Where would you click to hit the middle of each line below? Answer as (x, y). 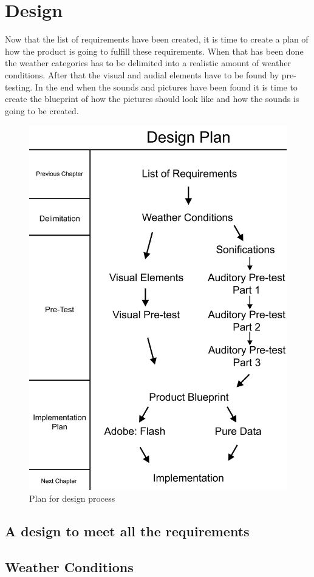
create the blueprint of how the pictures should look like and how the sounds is (152, 99)
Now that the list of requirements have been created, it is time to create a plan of (157, 39)
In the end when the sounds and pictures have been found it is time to (166, 87)
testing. (19, 87)
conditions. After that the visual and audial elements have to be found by (142, 74)
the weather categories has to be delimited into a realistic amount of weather (148, 63)
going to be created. (42, 110)
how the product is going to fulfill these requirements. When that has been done (154, 51)
